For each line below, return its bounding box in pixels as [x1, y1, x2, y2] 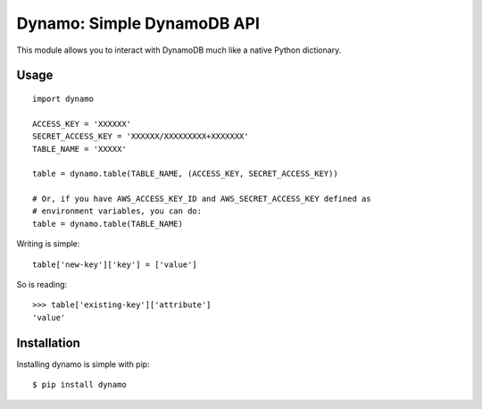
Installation [16, 335, 80, 350]
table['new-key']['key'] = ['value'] [32, 259, 198, 270]
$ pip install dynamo [32, 380, 127, 390]
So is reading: [16, 280, 68, 290]
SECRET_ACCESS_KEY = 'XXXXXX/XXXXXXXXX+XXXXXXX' [32, 131, 249, 142]
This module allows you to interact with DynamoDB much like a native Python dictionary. [16, 45, 342, 55]
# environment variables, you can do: [32, 206, 203, 216]
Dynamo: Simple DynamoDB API [16, 13, 261, 33]
